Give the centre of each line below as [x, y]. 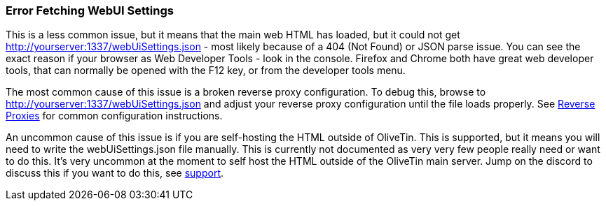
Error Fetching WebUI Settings [90, 10]
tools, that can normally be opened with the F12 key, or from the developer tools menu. [206, 71]
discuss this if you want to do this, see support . [115, 173]
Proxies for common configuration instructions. [114, 116]
